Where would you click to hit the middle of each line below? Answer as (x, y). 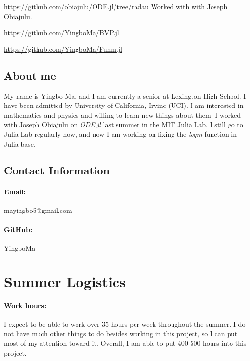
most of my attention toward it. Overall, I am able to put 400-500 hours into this (125, 343)
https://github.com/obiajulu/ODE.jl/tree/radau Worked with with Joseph (116, 6)
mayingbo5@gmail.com (38, 210)
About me (30, 75)
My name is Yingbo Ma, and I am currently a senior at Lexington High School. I (125, 96)
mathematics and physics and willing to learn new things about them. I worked (123, 115)
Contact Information (57, 170)
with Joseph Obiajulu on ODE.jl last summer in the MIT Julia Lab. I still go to (124, 124)
